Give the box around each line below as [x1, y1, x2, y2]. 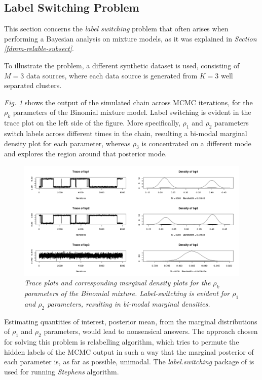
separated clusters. [4, 80, 62, 91]
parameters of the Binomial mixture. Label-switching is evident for [24, 288, 230, 299]
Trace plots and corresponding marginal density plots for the [24, 277, 211, 288]
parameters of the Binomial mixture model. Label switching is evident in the [13, 107, 251, 117]
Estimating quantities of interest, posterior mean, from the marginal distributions [4, 316, 257, 326]
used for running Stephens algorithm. [4, 366, 119, 376]
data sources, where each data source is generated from [26, 70, 198, 80]
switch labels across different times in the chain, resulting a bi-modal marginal [4, 128, 247, 138]
